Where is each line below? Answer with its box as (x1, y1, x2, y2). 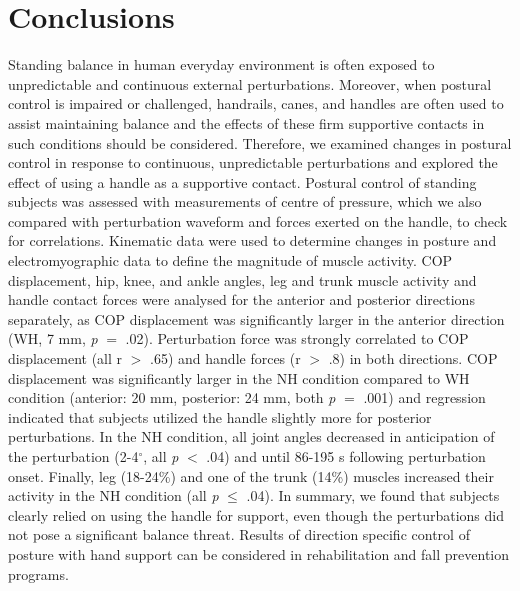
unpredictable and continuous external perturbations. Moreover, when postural (8, 73, 492, 94)
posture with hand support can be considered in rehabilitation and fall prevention (8, 543, 510, 564)
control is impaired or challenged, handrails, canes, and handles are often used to (8, 93, 504, 114)
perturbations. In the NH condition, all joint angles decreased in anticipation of (8, 426, 495, 447)
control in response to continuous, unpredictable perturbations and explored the (8, 152, 498, 173)
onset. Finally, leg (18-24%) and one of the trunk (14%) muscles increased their (8, 465, 494, 486)
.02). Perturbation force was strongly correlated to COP (125, 328, 469, 349)
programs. (8, 563, 69, 584)
